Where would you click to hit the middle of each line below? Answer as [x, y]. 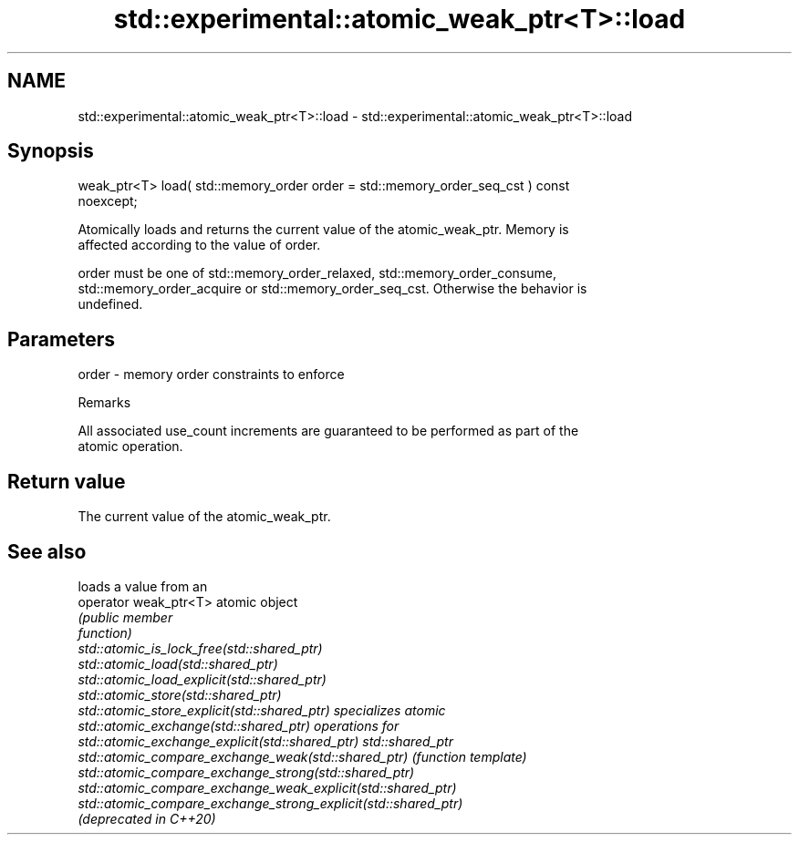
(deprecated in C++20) [147, 818]
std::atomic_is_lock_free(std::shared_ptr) [200, 648]
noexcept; [108, 201]
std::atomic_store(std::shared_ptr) [180, 694]
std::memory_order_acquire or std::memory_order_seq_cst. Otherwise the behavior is [332, 289]
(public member [125, 617]
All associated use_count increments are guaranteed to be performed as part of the [328, 431]
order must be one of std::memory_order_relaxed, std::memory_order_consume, [317, 273]
